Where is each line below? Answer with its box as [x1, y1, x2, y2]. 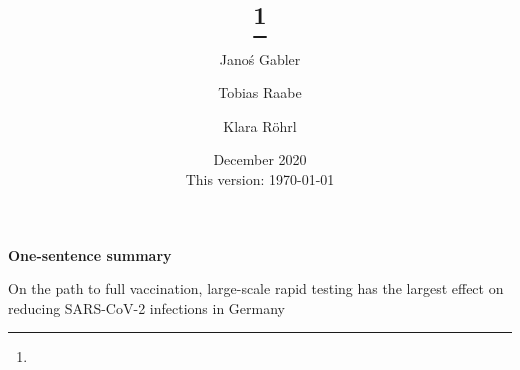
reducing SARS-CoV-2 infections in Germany [8, 297, 285, 318]
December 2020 [213, 149, 307, 170]
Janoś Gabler [219, 48, 301, 69]
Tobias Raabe [218, 82, 302, 103]
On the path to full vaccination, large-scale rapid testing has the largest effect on [8, 278, 504, 299]
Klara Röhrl [223, 115, 297, 136]
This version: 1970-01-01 [185, 168, 335, 189]
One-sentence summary [8, 244, 172, 265]
